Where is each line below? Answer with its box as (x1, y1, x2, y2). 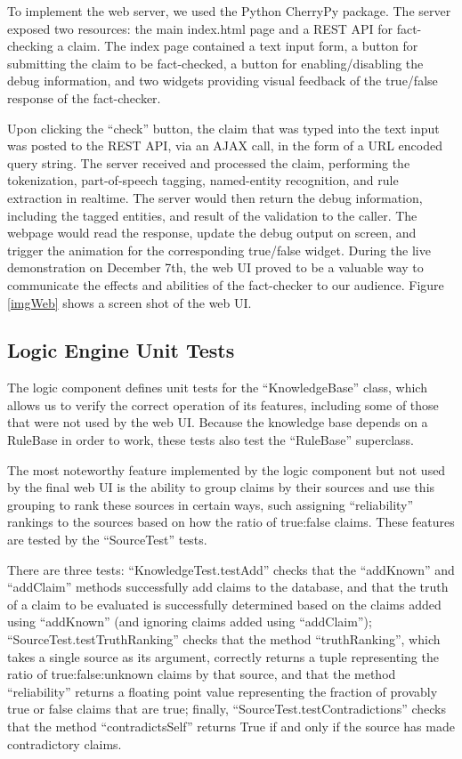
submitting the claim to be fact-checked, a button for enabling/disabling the (7, 53, 424, 72)
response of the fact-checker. (7, 88, 161, 107)
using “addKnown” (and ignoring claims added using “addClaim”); (7, 612, 372, 631)
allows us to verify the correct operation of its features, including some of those (7, 395, 439, 414)
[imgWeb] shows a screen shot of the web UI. (7, 293, 252, 311)
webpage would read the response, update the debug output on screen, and (7, 223, 417, 242)
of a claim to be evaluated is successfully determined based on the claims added (7, 594, 442, 613)
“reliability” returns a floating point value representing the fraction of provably (7, 682, 438, 700)
